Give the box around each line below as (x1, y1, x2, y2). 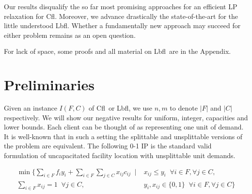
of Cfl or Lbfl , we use (89, 103, 153, 113)
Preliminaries (4, 75, 94, 95)
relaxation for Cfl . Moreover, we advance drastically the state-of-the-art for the (4, 11, 238, 21)
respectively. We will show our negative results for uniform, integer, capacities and (4, 112, 248, 122)
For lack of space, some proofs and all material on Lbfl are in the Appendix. (4, 46, 231, 56)
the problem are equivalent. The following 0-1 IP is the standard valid (4, 141, 212, 151)
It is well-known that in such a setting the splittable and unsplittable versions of (4, 131, 243, 141)
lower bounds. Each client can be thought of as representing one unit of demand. (4, 122, 244, 132)
